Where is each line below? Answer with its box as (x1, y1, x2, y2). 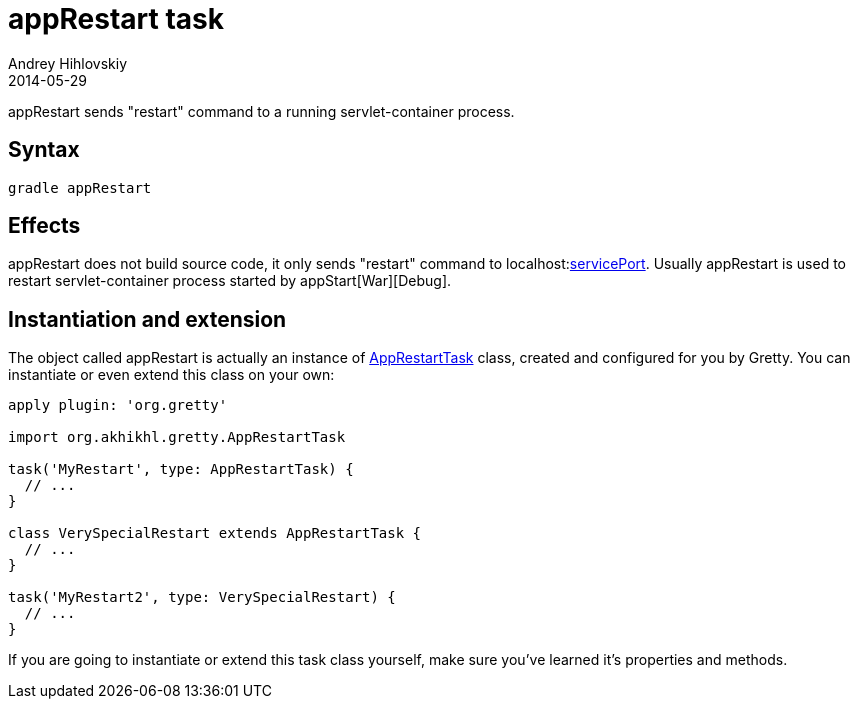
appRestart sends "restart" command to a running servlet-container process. (8, 102, 515, 120)
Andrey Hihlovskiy (8, 54, 128, 72)
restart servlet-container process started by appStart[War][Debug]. (8, 272, 452, 290)
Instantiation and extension (8, 306, 287, 332)
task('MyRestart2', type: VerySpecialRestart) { (8, 589, 396, 606)
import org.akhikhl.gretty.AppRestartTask (8, 429, 346, 446)
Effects (8, 213, 81, 239)
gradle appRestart (8, 179, 152, 196)
